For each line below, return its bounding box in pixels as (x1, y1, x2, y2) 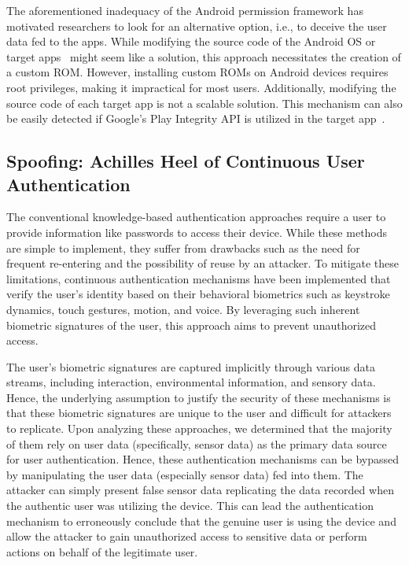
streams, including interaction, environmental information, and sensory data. (6, 374, 376, 390)
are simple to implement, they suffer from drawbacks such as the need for (6, 239, 360, 256)
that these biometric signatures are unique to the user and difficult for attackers (6, 404, 392, 421)
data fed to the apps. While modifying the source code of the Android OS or (6, 33, 376, 50)
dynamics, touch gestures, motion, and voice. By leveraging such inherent (6, 301, 360, 317)
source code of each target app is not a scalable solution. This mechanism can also (6, 94, 403, 111)
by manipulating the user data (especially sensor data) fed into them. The (6, 466, 363, 482)
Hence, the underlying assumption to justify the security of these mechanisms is (6, 389, 391, 405)
